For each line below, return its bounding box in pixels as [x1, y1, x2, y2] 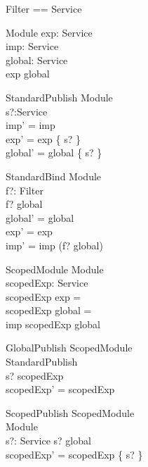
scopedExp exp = [6, 289, 81, 304]
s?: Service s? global [6, 433, 91, 448]
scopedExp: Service [6, 275, 88, 290]
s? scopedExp [6, 368, 64, 382]
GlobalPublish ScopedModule [6, 340, 133, 355]
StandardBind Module [6, 168, 102, 183]
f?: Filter [6, 182, 43, 197]
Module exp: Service [6, 25, 93, 39]
